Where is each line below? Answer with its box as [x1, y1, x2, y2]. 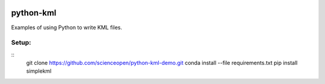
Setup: [11, 39, 31, 47]
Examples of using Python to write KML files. [11, 24, 123, 31]
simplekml [26, 67, 52, 74]
